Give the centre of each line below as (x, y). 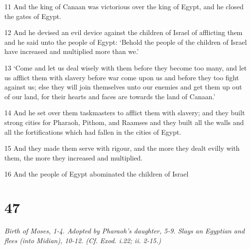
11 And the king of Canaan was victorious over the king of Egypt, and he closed (124, 6)
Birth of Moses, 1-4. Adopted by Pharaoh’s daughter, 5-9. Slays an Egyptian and (125, 231)
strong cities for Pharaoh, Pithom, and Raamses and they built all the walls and (124, 122)
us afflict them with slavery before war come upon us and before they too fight (122, 77)
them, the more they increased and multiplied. (74, 157)
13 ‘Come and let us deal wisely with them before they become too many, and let (126, 67)
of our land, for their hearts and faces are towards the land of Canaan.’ (110, 96)
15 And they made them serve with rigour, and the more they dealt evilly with (122, 148)
